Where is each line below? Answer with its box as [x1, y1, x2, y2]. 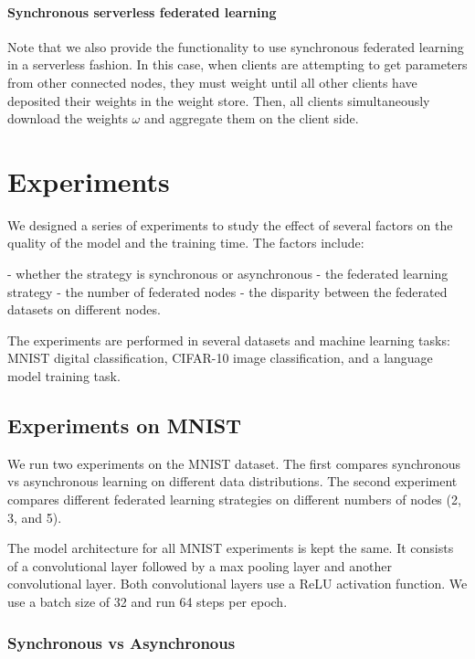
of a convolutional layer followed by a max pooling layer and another [7, 556, 392, 575]
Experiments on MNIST [7, 411, 242, 440]
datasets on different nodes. [7, 300, 161, 319]
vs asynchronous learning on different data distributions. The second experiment [7, 472, 458, 491]
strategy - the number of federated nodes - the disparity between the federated [7, 282, 448, 301]
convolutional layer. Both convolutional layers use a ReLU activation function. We [7, 574, 468, 593]
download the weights [7, 109, 128, 128]
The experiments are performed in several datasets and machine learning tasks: [7, 330, 450, 349]
